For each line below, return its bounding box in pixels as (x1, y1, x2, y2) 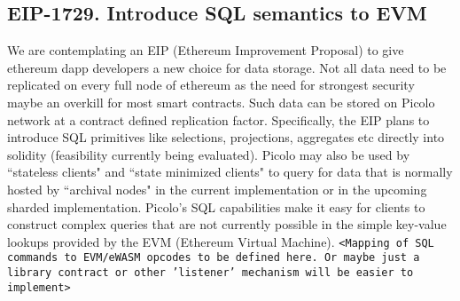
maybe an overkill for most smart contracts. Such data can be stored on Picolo (7, 92, 435, 111)
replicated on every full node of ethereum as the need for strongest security (7, 75, 415, 94)
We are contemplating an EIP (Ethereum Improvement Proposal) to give (7, 41, 404, 59)
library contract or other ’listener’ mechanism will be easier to (7, 266, 414, 280)
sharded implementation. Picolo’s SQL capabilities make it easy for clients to (7, 197, 425, 216)
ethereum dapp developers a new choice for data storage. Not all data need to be (7, 58, 447, 76)
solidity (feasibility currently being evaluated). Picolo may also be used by (7, 145, 410, 163)
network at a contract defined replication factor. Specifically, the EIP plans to (7, 110, 430, 129)
